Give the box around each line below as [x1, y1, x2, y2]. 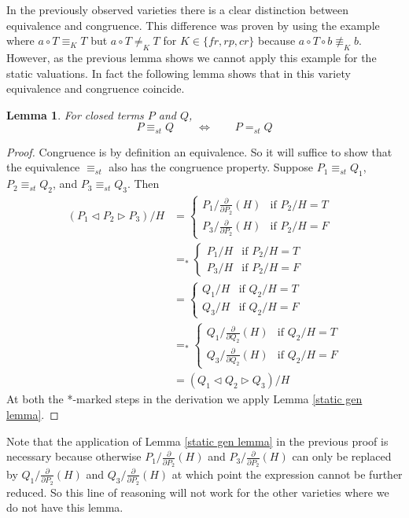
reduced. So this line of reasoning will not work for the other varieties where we [6, 483, 389, 500]
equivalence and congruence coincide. [6, 80, 185, 97]
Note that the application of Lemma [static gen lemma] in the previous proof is [6, 432, 389, 449]
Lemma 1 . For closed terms [6, 106, 144, 123]
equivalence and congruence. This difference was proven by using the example [6, 17, 380, 33]
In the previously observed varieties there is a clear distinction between [6, 2, 348, 17]
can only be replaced [292, 448, 392, 465]
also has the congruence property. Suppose [109, 159, 314, 175]
